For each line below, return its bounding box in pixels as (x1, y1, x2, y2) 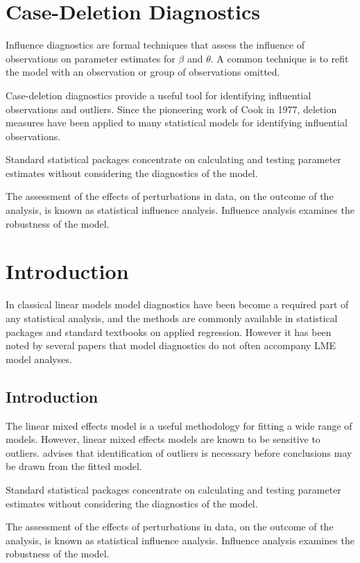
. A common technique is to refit (210, 51, 349, 65)
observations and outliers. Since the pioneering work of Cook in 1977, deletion (6, 101, 337, 116)
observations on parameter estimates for (6, 51, 175, 65)
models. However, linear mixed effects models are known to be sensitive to (6, 432, 320, 446)
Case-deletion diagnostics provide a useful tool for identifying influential (6, 87, 311, 102)
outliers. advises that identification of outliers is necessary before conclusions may (6, 445, 352, 460)
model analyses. (6, 351, 72, 366)
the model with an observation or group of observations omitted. (6, 65, 280, 79)
